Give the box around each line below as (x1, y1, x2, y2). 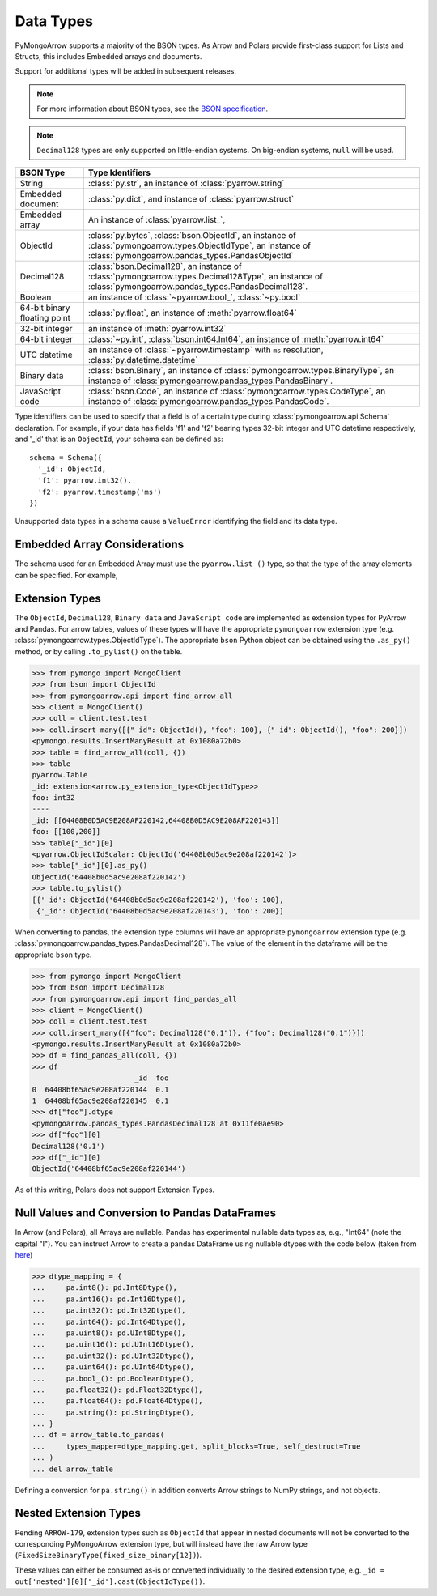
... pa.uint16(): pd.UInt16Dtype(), (32, 1340, 194, 1349)
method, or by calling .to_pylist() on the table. (15, 646, 183, 656)
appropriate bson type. (15, 950, 92, 960)
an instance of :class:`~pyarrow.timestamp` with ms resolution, (87, 344, 324, 355)
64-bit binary (19, 302, 70, 313)
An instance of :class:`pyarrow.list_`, (87, 215, 226, 226)
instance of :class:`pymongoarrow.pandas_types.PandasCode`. (87, 396, 329, 407)
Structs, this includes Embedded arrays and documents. (15, 51, 202, 61)
